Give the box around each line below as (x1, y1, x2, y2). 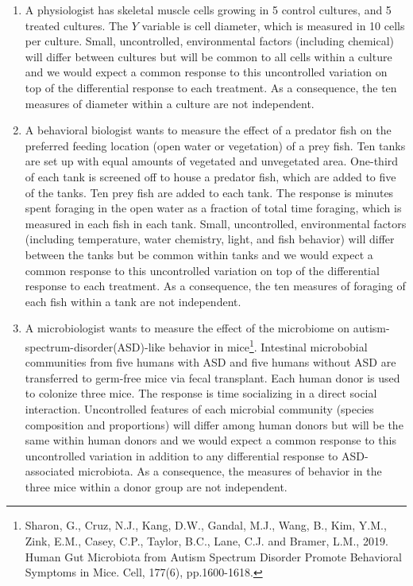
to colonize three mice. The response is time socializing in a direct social (25, 385, 377, 402)
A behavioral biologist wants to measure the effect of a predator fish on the (25, 122, 392, 138)
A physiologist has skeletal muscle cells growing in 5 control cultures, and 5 (25, 2, 392, 17)
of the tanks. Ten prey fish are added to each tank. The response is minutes (25, 184, 394, 200)
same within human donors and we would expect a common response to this (25, 432, 396, 448)
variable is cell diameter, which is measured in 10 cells (141, 17, 405, 33)
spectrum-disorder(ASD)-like (25, 338, 165, 355)
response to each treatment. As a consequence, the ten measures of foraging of (25, 277, 406, 294)
